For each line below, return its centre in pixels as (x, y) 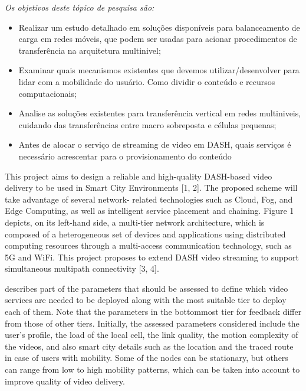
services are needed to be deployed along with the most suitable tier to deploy (146, 300)
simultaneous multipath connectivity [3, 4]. (82, 268)
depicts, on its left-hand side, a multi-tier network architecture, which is (135, 222)
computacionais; (47, 93)
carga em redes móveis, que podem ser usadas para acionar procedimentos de (158, 39)
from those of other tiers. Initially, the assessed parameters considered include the (152, 323)
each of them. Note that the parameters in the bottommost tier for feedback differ (153, 312)
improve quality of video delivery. (65, 381)
